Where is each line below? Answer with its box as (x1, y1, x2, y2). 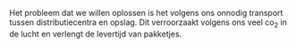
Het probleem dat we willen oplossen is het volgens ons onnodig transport (9, 8, 283, 18)
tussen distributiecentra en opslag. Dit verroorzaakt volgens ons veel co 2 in (9, 17, 288, 29)
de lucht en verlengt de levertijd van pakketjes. (9, 28, 182, 39)
